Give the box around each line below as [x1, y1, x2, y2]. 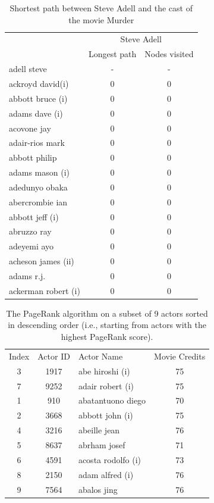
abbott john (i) [78, 409, 133, 421]
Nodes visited [144, 48, 194, 60]
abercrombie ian [9, 195, 68, 208]
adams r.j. [9, 269, 46, 282]
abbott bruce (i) [9, 92, 68, 104]
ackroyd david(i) [9, 77, 69, 89]
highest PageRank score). [61, 330, 153, 343]
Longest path [88, 48, 137, 60]
